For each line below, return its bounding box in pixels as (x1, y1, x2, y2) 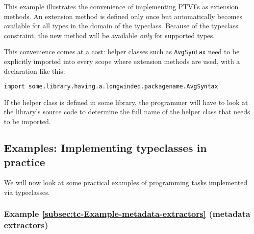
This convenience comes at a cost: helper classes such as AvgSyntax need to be (4, 46, 240, 57)
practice (4, 154, 45, 170)
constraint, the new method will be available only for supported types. (4, 30, 215, 40)
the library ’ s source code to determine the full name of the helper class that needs (4, 106, 250, 117)
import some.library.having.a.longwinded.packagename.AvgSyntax (4, 83, 218, 90)
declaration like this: (4, 65, 65, 76)
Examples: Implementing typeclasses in (4, 140, 207, 155)
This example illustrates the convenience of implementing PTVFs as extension (4, 1, 239, 11)
